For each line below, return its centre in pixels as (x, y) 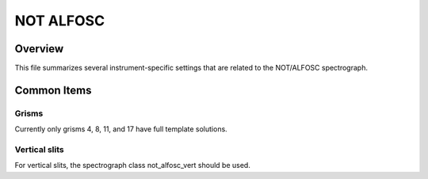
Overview (39, 49)
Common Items (53, 90)
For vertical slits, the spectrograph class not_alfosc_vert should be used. (133, 166)
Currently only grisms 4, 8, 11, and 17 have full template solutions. (121, 129)
